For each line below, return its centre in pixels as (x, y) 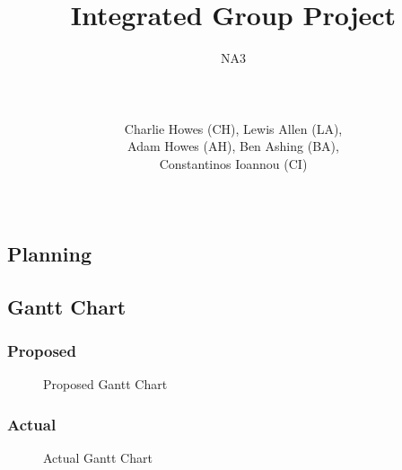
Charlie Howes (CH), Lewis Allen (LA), (233, 128)
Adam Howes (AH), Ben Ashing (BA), (233, 146)
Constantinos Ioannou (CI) (233, 163)
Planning (49, 253)
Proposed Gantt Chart (105, 384)
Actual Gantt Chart (98, 458)
